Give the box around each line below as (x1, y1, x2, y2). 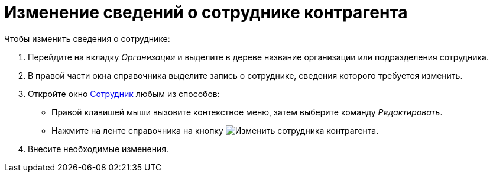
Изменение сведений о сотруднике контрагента (4, 2, 408, 22)
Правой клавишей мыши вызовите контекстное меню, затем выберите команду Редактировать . (51, 107, 443, 117)
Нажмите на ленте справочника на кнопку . (51, 125, 379, 136)
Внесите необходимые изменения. (28, 143, 168, 154)
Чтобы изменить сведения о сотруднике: (4, 33, 170, 44)
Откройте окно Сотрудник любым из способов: (28, 88, 220, 99)
